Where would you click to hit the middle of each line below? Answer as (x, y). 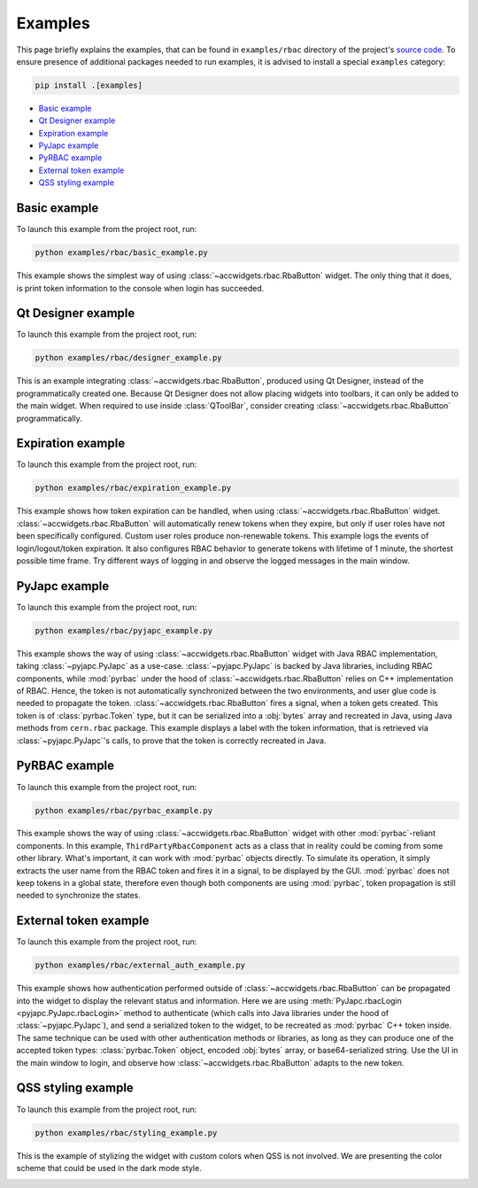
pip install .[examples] (89, 85)
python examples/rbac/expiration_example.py (133, 488)
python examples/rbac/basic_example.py (121, 253)
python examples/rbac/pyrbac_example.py (123, 810)
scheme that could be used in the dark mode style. (109, 1168)
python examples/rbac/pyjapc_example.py (123, 630)
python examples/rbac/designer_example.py (128, 358)
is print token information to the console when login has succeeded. (140, 288)
